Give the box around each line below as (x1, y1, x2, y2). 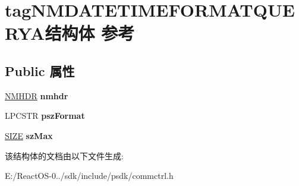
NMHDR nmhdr (5, 89, 68, 102)
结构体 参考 (45, 21, 135, 45)
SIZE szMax (5, 129, 53, 141)
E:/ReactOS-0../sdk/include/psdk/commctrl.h (5, 169, 174, 182)
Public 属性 (5, 61, 75, 80)
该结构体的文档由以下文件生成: (5, 149, 124, 162)
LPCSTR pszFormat (5, 109, 85, 122)
